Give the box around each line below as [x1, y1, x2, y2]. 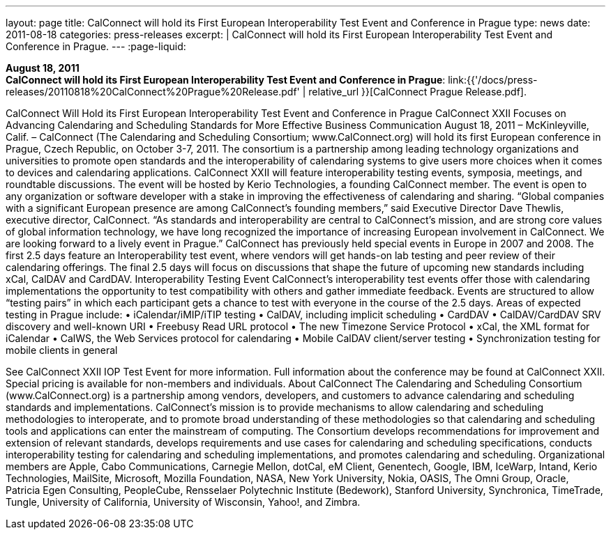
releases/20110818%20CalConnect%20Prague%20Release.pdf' [6, 86, 300, 98]
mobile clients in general [6, 344, 118, 356]
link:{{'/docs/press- [448, 74, 538, 86]
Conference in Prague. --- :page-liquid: [6, 40, 186, 52]
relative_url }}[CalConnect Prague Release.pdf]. [308, 86, 527, 98]
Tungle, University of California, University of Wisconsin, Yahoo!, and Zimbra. [6, 496, 361, 508]
